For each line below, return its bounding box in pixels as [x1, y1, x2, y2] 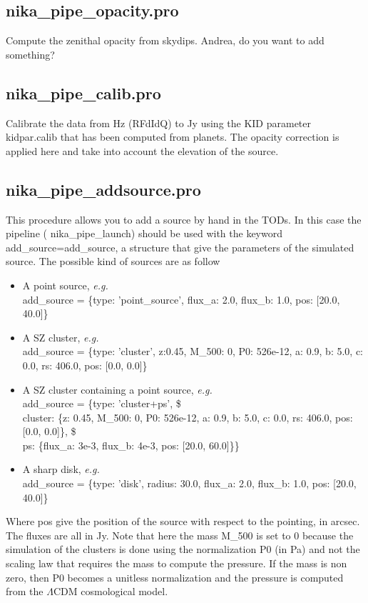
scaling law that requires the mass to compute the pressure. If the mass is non [6, 556, 347, 571]
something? [6, 46, 55, 61]
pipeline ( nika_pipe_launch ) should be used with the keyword [6, 226, 282, 241]
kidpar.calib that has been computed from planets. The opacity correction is [6, 129, 339, 144]
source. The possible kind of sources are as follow [6, 254, 220, 269]
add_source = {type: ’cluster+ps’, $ [22, 396, 181, 411]
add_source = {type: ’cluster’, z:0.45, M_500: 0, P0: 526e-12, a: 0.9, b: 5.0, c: [22, 344, 363, 359]
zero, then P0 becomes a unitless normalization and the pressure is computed [6, 569, 344, 584]
